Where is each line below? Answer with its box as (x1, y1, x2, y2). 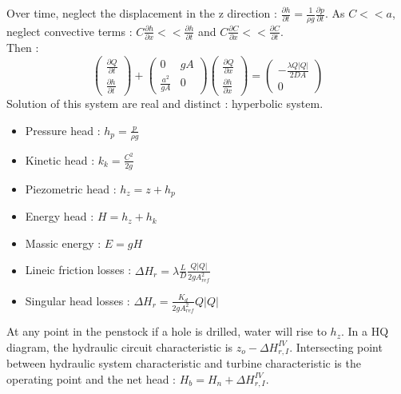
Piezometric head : (25, 180, 117, 197)
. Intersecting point (289, 338, 383, 355)
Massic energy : (25, 234, 101, 251)
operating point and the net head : (6, 370, 177, 387)
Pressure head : (25, 121, 101, 138)
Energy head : (25, 208, 94, 225)
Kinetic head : (25, 151, 95, 168)
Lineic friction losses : (25, 261, 132, 278)
